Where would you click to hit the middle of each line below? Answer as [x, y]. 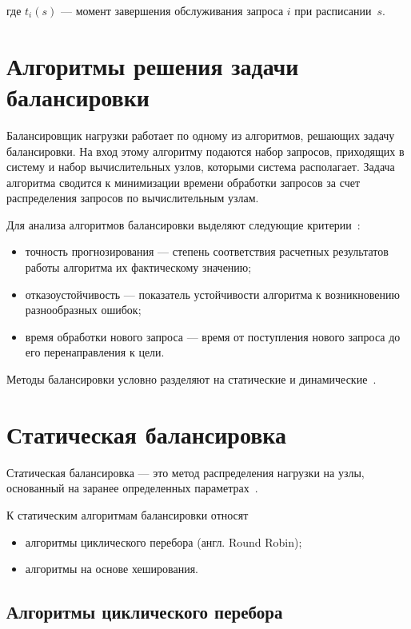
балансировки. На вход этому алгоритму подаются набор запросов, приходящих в [205, 151]
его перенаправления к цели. [95, 352]
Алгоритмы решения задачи [153, 65]
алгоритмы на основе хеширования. [112, 569]
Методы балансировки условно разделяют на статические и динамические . [192, 379]
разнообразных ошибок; [83, 310]
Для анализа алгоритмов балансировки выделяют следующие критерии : [184, 224]
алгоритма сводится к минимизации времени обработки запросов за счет [184, 182]
